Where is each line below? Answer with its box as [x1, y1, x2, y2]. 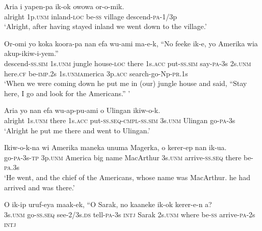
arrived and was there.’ [4, 182, 75, 192]
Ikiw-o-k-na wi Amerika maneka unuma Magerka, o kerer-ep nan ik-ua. [4, 142, 227, 153]
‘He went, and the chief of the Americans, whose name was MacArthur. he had [4, 171, 250, 182]
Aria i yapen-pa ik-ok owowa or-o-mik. [4, 1, 124, 11]
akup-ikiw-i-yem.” [4, 48, 59, 59]
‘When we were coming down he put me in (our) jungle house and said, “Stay [4, 78, 247, 89]
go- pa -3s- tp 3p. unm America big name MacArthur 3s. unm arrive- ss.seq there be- [4, 152, 254, 162]
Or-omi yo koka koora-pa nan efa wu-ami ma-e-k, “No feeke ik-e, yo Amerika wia [4, 38, 258, 48]
